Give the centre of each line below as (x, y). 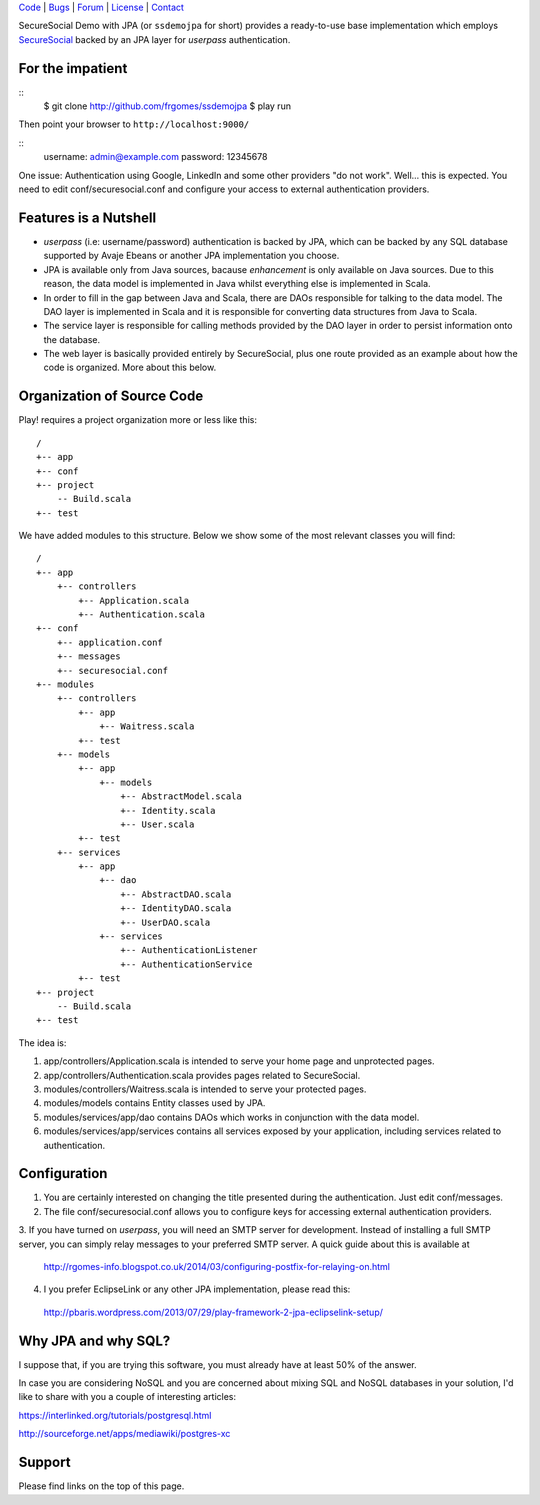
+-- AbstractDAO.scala (176, 894)
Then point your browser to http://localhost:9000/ (134, 124)
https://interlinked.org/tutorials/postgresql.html (115, 1415)
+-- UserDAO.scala (165, 922)
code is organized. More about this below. (130, 367)
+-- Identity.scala (168, 810)
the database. (72, 339)
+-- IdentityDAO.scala (176, 908)
